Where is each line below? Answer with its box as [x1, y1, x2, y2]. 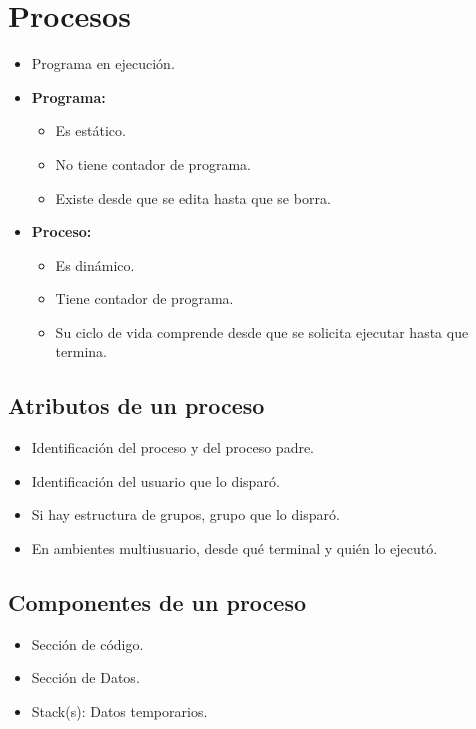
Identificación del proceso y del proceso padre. [31, 437, 315, 458]
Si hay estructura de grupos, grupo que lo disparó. [31, 504, 340, 525]
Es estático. [55, 120, 126, 141]
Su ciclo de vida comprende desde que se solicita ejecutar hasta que [55, 321, 469, 342]
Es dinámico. [55, 254, 135, 275]
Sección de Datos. [31, 667, 140, 688]
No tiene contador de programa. [55, 153, 251, 174]
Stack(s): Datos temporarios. [31, 701, 208, 722]
